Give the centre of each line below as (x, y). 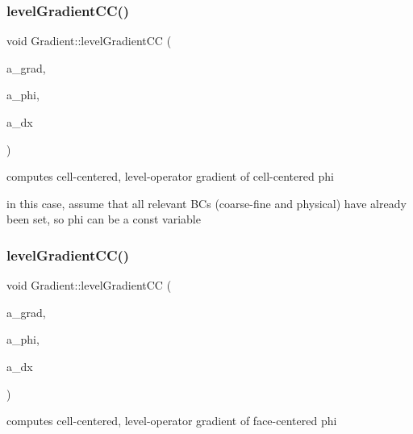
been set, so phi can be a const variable (104, 219)
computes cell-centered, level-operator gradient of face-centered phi (172, 421)
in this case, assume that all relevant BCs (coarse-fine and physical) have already (206, 203)
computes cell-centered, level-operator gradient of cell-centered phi (170, 176)
